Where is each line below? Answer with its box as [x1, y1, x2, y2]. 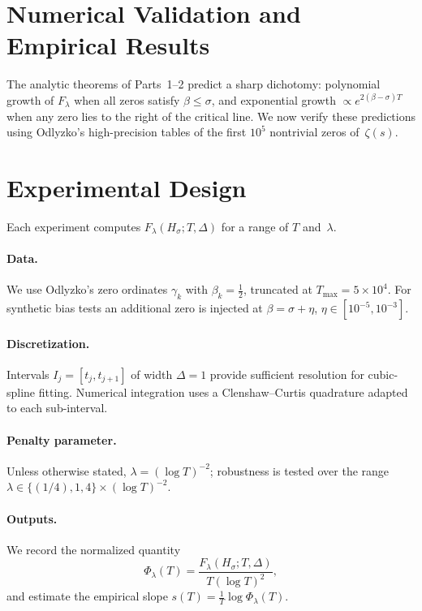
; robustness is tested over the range [209, 462, 390, 479]
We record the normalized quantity [6, 540, 181, 557]
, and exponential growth [211, 91, 336, 108]
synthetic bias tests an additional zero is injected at [6, 299, 263, 316]
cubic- [368, 365, 398, 382]
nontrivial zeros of [269, 123, 360, 140]
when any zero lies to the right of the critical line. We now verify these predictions [6, 107, 416, 124]
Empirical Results [6, 28, 210, 62]
